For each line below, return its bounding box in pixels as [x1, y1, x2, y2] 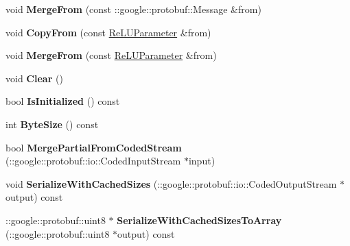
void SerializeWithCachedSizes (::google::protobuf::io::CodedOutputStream [5, 176, 337, 190]
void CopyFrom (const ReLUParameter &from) [5, 25, 211, 39]
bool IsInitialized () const [5, 94, 120, 108]
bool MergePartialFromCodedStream [5, 140, 182, 154]
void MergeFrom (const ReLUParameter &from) [5, 48, 217, 62]
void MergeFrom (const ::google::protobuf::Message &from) [5, 2, 261, 16]
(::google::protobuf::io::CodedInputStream [5, 153, 181, 168]
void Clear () [5, 71, 63, 85]
